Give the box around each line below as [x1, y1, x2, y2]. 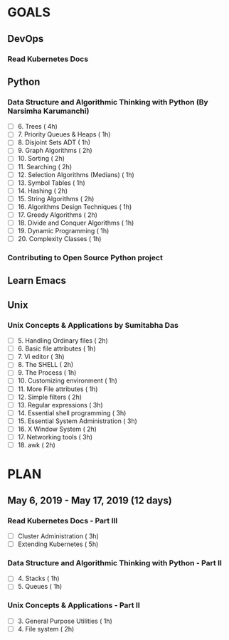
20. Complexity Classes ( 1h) [17, 235, 102, 243]
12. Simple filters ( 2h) [17, 393, 82, 401]
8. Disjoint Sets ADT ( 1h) [17, 138, 91, 146]
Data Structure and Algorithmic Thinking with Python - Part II [7, 558, 223, 567]
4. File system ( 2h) [17, 624, 75, 633]
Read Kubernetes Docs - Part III [7, 516, 118, 526]
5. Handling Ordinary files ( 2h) [17, 336, 108, 345]
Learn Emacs [7, 274, 66, 287]
